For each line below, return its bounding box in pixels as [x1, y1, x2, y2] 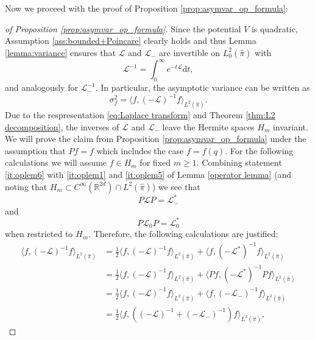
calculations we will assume [5, 156, 107, 169]
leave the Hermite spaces [162, 120, 255, 133]
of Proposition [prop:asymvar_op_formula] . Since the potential [5, 22, 241, 35]
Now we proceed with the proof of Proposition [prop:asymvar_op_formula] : [5, 2, 288, 14]
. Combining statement [196, 156, 282, 169]
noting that [5, 180, 48, 193]
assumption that [5, 144, 66, 157]
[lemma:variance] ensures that [5, 46, 116, 58]
